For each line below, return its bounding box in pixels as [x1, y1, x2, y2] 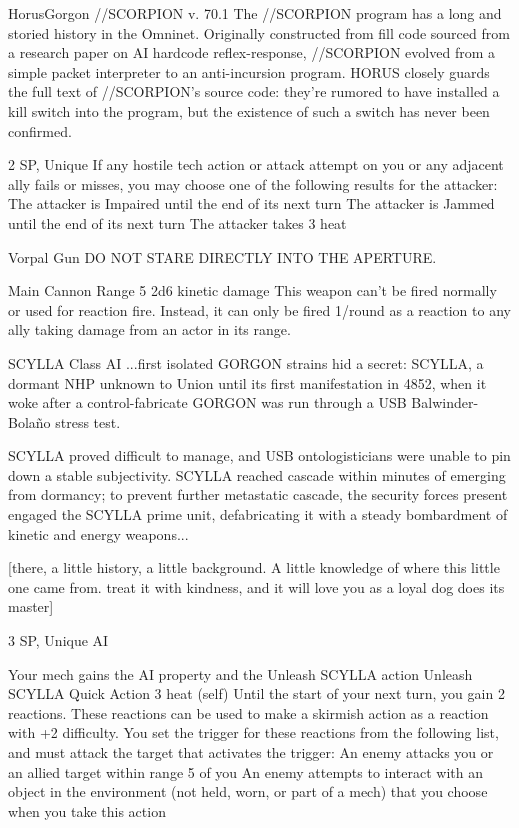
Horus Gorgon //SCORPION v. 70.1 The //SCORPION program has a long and [8, 3, 502, 23]
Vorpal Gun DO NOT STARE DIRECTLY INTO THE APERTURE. [8, 246, 437, 267]
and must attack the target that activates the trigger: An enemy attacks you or [8, 742, 494, 762]
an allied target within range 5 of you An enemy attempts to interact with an [8, 761, 484, 782]
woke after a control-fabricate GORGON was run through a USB [8, 392, 407, 413]
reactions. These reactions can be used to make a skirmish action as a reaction [8, 702, 489, 723]
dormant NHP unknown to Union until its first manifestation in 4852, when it [8, 372, 487, 393]
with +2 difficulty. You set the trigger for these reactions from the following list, [8, 722, 499, 743]
